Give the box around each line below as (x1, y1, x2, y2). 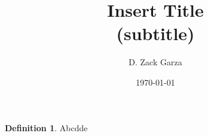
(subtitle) (116, 21, 195, 46)
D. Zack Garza (129, 56, 182, 68)
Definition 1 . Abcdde (5, 121, 88, 134)
